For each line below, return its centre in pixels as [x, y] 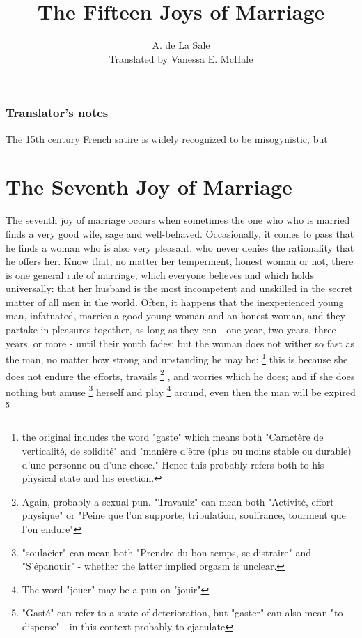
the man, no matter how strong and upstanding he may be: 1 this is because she [177, 358]
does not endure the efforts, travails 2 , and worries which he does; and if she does [180, 374]
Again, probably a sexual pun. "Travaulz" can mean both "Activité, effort [178, 501]
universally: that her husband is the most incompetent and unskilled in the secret [179, 288]
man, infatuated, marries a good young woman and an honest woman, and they [175, 316]
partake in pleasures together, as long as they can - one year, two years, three [171, 329]
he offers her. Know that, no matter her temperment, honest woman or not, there [180, 261]
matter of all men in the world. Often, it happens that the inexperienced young [175, 302]
